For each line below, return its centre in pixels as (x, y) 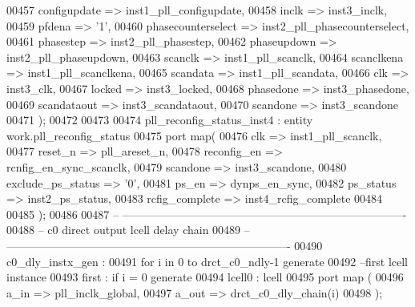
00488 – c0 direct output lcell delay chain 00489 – (128, 230)
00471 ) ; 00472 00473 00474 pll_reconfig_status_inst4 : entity (160, 120)
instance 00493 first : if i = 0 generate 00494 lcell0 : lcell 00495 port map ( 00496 (205, 277)
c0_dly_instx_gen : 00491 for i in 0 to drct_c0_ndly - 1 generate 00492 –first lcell (207, 261)
